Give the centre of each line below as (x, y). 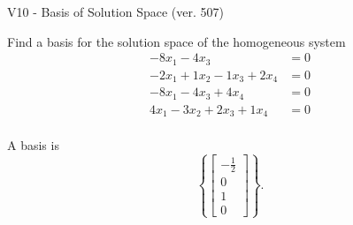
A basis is (33, 145)
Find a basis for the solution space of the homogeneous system (176, 41)
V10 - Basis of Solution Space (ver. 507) (115, 11)
